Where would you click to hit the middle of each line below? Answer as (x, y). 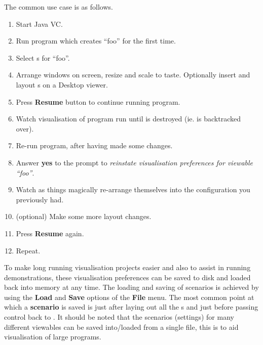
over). (25, 128)
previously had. (40, 199)
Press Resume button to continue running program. (98, 101)
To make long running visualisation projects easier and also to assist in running (127, 267)
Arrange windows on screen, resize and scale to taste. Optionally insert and (133, 75)
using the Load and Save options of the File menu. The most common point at (129, 297)
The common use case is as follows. (59, 7)
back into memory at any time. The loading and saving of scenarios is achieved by (131, 287)
